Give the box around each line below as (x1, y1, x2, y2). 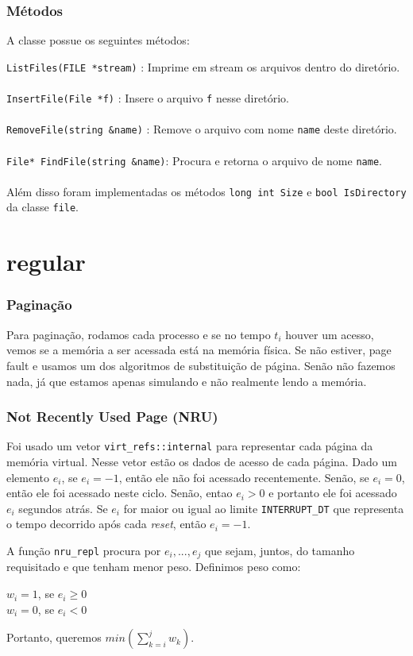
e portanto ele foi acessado (268, 484, 397, 501)
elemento (6, 469, 50, 485)
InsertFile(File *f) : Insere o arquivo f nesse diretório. (6, 90, 289, 106)
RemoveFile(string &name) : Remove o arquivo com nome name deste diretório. (6, 121, 397, 137)
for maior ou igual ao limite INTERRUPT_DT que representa (123, 500, 404, 516)
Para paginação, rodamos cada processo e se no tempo (6, 326, 271, 342)
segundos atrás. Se (18, 500, 108, 516)
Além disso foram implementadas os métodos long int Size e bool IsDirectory (6, 183, 407, 199)
